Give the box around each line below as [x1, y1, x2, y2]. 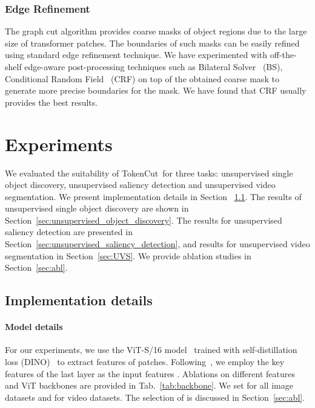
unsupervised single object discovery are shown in [5, 202, 189, 215]
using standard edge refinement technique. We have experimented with [5, 48, 268, 61]
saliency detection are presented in [5, 225, 133, 238]
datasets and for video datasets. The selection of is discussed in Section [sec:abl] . [5, 390, 305, 403]
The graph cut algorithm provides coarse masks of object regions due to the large [5, 25, 307, 37]
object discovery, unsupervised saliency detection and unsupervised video [5, 178, 276, 191]
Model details [5, 320, 63, 333]
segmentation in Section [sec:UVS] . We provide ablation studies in [5, 249, 251, 262]
